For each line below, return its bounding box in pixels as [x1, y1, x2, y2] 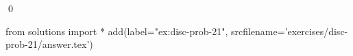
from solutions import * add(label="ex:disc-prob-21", [5, 24, 228, 38]
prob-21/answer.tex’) [5, 37, 93, 51]
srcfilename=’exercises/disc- [230, 24, 348, 38]
